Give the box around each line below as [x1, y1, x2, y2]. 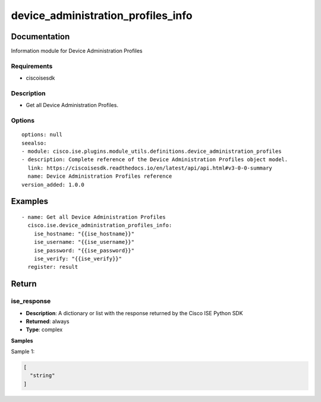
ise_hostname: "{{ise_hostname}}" [33, 230, 135, 237]
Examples [11, 196, 49, 206]
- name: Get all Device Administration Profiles [21, 214, 166, 221]
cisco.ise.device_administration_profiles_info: [27, 222, 172, 229]
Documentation [11, 32, 70, 42]
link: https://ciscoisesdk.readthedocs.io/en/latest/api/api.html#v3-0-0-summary [27, 164, 273, 171]
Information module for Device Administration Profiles [11, 48, 143, 55]
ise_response [11, 297, 51, 306]
